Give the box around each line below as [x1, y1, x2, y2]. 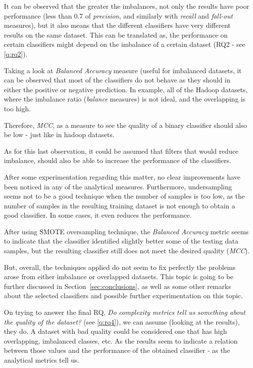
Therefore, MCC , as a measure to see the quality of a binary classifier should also [4, 120, 247, 130]
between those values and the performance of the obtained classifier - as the [4, 345, 230, 355]
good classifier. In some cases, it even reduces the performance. [4, 210, 192, 220]
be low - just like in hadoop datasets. [4, 129, 115, 140]
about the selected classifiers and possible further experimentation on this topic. [4, 290, 243, 301]
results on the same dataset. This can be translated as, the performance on [4, 29, 228, 40]
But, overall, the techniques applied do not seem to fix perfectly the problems [4, 262, 235, 272]
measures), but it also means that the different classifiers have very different [4, 20, 231, 30]
